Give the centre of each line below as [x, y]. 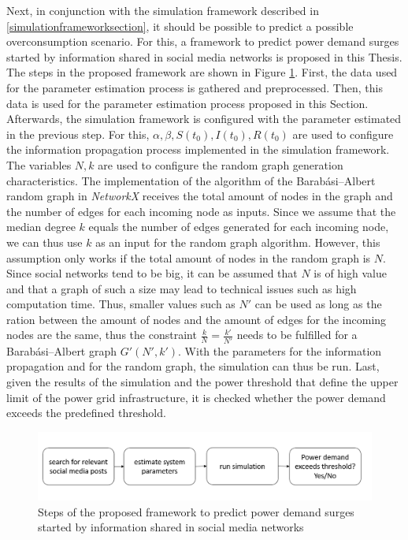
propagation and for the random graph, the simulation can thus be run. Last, [193, 366]
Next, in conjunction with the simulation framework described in [163, 10]
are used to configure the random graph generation [221, 164]
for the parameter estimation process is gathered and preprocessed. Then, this [195, 87]
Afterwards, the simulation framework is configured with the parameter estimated [204, 119]
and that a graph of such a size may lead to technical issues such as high [182, 288]
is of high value [350, 273]
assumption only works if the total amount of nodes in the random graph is [189, 257]
